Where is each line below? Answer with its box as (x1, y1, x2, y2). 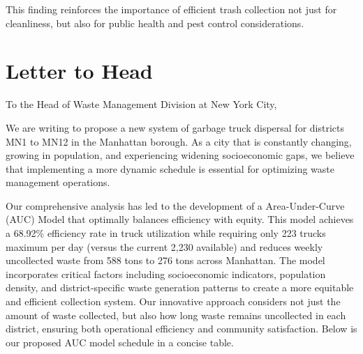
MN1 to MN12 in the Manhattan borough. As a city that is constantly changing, (6, 134, 352, 148)
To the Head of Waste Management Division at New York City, (6, 97, 277, 111)
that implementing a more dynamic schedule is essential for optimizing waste (6, 161, 334, 176)
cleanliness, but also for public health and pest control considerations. (6, 15, 304, 30)
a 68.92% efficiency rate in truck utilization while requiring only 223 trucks (6, 226, 326, 240)
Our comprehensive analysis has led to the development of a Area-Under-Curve (6, 198, 345, 213)
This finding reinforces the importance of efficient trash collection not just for (6, 2, 337, 16)
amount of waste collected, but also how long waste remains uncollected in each (6, 307, 346, 322)
